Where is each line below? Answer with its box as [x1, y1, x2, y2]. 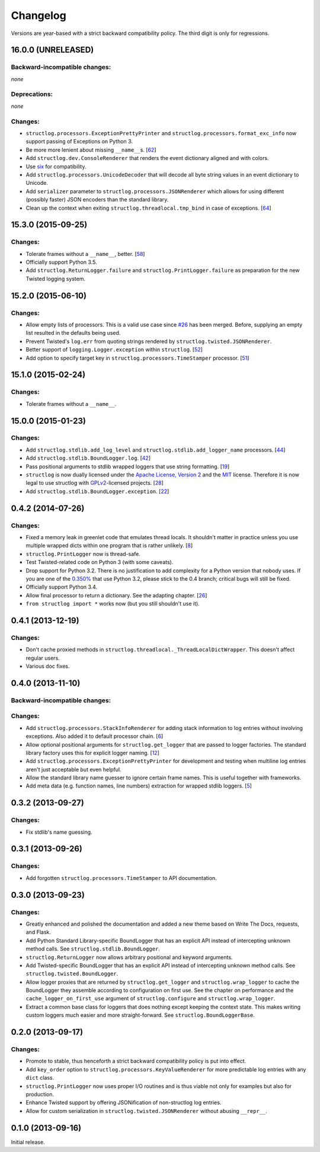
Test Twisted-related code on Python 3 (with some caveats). [25, 559, 174, 566]
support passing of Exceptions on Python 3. [25, 138, 133, 145]
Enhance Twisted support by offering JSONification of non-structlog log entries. [25, 1099, 222, 1106]
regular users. [25, 654, 60, 661]
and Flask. [25, 929, 52, 936]
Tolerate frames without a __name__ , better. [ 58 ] [25, 250, 145, 257]
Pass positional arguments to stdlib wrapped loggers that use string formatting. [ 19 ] [25, 463, 230, 470]
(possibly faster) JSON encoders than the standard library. [25, 196, 169, 203]
